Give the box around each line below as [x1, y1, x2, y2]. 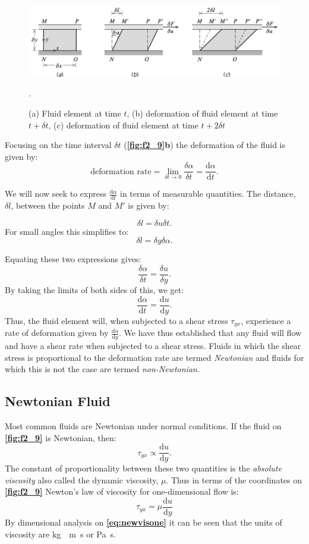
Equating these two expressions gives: [5, 253, 141, 265]
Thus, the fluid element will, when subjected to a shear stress [5, 314, 228, 326]
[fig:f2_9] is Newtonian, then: [5, 431, 116, 444]
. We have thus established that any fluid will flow [119, 326, 302, 339]
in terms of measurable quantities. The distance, [120, 187, 296, 200]
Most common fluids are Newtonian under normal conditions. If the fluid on [5, 419, 282, 432]
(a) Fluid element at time [29, 106, 121, 119]
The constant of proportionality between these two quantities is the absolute [5, 462, 282, 474]
